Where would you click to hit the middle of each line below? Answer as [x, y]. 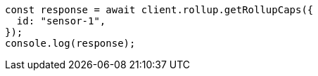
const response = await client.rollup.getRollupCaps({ [159, 10]
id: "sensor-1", [61, 21]
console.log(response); [70, 43]
